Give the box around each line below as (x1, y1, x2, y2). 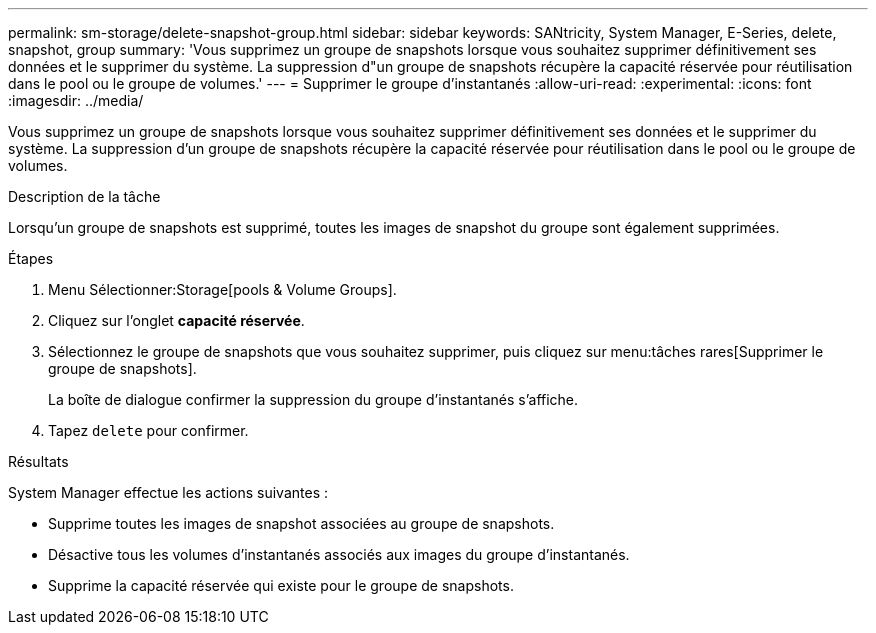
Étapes (8, 250, 54, 267)
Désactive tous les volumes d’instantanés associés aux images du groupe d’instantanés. (48, 546, 630, 563)
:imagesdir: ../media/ (8, 92, 144, 109)
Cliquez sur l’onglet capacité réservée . (48, 312, 305, 329)
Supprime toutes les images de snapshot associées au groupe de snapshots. (48, 515, 555, 532)
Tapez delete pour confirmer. (48, 422, 249, 439)
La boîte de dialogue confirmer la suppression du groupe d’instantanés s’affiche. (48, 391, 579, 408)
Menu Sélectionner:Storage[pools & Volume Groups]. (48, 281, 397, 298)
